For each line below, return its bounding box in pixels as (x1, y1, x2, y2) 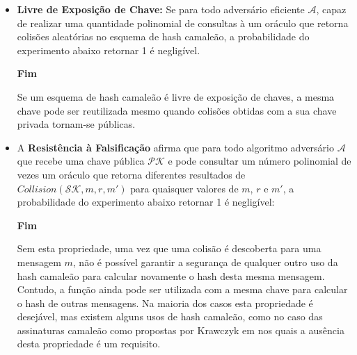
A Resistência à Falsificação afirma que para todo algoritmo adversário (17, 140, 335, 154)
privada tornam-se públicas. (17, 117, 136, 131)
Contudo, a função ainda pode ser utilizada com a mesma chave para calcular (17, 282, 348, 297)
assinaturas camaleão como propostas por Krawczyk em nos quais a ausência (17, 322, 344, 337)
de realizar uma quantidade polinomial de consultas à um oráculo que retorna (17, 15, 349, 30)
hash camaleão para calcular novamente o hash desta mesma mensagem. (17, 268, 325, 283)
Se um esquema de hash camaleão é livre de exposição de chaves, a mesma (17, 89, 335, 104)
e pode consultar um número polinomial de (168, 154, 351, 168)
